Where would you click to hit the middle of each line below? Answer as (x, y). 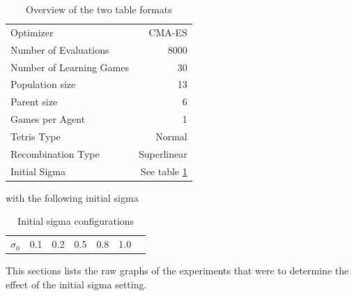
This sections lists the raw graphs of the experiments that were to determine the (177, 271)
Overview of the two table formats (99, 9)
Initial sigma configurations (76, 221)
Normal (171, 136)
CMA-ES (168, 32)
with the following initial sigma (72, 197)
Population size (43, 84)
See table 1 (164, 171)
